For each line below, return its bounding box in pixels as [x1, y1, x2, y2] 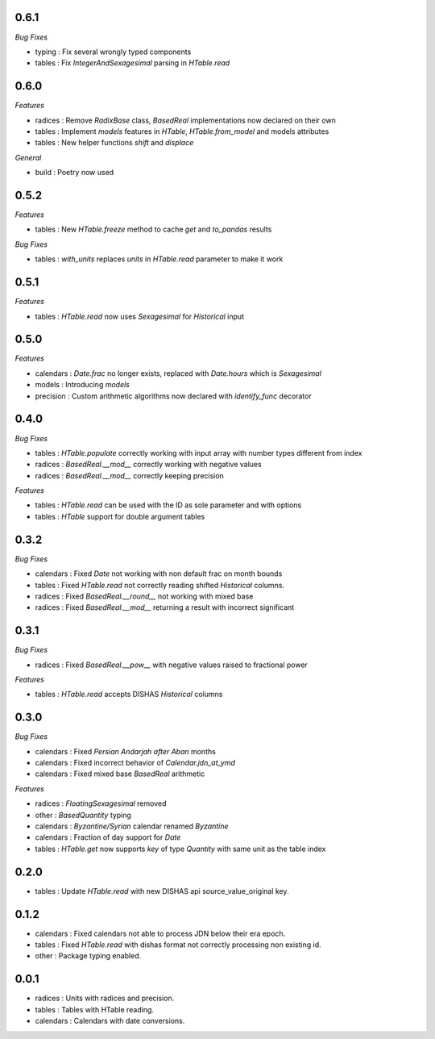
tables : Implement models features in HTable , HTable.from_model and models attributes [35, 126, 329, 136]
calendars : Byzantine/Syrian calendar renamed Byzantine [35, 821, 229, 831]
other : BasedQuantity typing [35, 810, 132, 820]
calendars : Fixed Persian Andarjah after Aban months [35, 746, 217, 756]
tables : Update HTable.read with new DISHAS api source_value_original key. [35, 886, 289, 895]
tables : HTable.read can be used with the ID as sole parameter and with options [35, 500, 302, 510]
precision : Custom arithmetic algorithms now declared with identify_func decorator [35, 391, 312, 401]
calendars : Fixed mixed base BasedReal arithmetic [35, 769, 205, 778]
